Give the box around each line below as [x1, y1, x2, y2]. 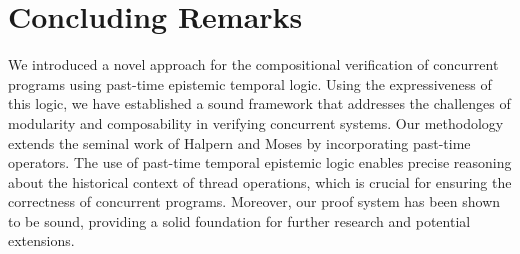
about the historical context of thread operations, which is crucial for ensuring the [8, 171, 512, 192]
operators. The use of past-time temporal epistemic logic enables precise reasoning [8, 152, 512, 173]
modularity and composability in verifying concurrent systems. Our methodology [8, 112, 504, 133]
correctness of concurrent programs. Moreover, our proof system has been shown [8, 191, 501, 212]
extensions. [8, 230, 75, 251]
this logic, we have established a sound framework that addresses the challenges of [8, 93, 511, 114]
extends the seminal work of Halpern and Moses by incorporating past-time [8, 132, 471, 153]
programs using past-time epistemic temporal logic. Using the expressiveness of [8, 73, 492, 94]
